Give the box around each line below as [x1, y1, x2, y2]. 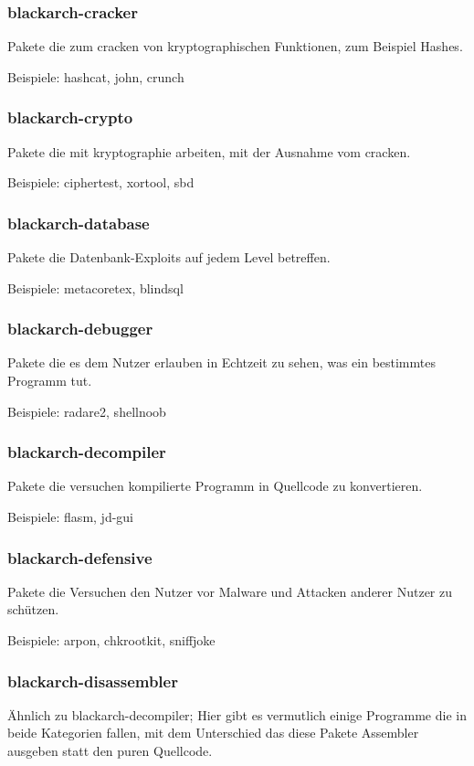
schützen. [7, 600, 59, 619]
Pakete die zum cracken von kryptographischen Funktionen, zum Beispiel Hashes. [7, 37, 463, 56]
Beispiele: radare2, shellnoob [7, 401, 166, 420]
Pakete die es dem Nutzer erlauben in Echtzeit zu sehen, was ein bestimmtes [7, 353, 436, 372]
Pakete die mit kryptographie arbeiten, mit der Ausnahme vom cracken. [7, 142, 411, 161]
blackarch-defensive [7, 546, 153, 569]
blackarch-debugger [7, 317, 153, 340]
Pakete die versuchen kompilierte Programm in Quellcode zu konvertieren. [7, 476, 423, 495]
